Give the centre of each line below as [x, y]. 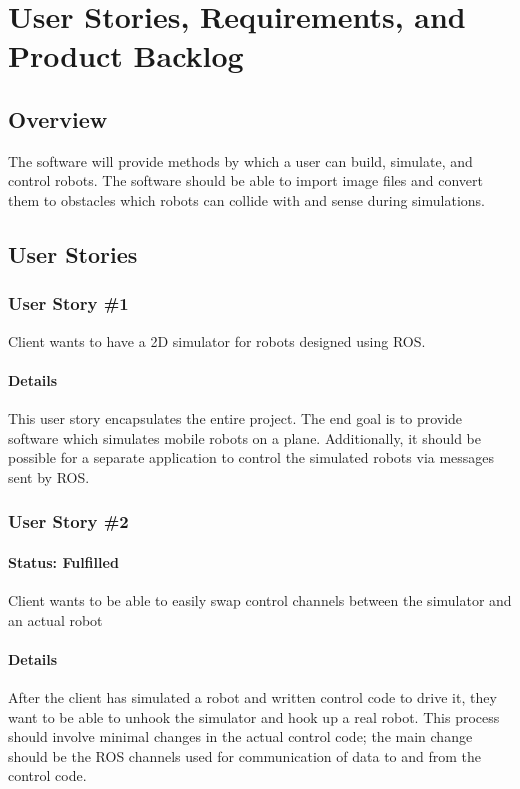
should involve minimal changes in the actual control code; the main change [240, 736]
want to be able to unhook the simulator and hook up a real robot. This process [254, 716]
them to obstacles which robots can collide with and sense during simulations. [246, 199]
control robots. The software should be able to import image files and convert [245, 180]
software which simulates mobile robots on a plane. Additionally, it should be [244, 437]
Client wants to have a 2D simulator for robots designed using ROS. [217, 340]
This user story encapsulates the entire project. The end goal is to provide [235, 417]
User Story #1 [68, 303]
